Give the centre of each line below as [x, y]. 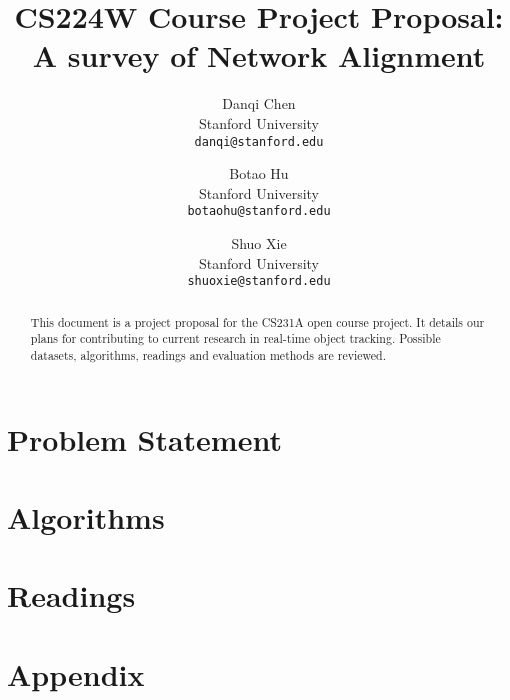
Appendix [76, 673]
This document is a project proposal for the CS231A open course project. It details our [257, 321]
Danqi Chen [259, 103]
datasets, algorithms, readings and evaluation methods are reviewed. [208, 354]
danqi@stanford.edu [259, 141]
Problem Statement [144, 438]
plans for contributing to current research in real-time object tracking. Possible [235, 338]
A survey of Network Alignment [259, 55]
